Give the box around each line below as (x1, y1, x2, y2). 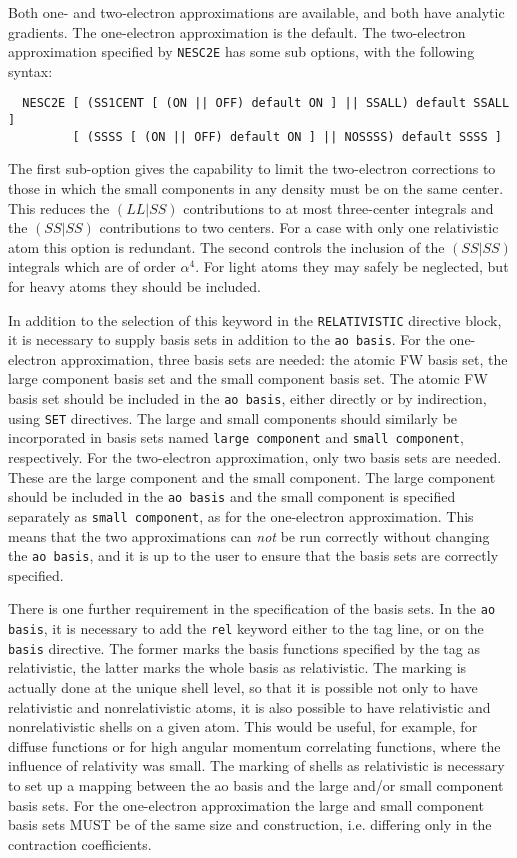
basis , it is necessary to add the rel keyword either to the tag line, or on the (8, 618, 484, 639)
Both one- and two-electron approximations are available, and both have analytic (8, 2, 505, 22)
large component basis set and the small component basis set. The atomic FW (8, 368, 488, 389)
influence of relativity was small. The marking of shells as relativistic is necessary (8, 755, 505, 776)
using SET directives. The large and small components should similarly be (8, 407, 458, 428)
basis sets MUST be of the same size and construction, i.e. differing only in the (8, 814, 492, 835)
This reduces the (8, 197, 110, 218)
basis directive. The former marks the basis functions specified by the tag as (8, 637, 480, 658)
